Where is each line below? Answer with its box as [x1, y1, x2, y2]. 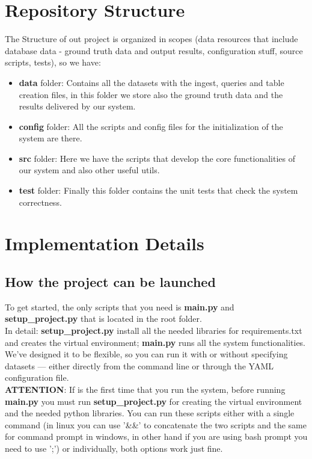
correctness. [19, 196, 62, 208]
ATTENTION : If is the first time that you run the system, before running [5, 383, 286, 395]
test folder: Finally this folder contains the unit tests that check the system [19, 184, 298, 197]
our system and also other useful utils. [19, 164, 160, 176]
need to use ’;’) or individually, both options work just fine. [5, 442, 223, 454]
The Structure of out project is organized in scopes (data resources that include [5, 32, 298, 45]
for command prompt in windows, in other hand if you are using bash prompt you [5, 430, 308, 443]
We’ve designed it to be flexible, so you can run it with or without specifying [5, 348, 288, 360]
